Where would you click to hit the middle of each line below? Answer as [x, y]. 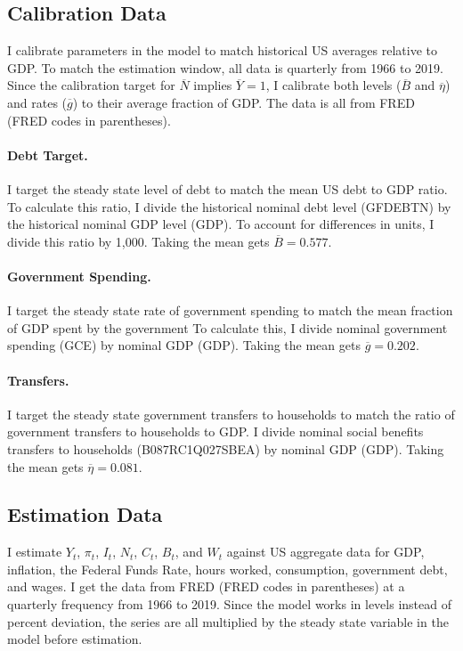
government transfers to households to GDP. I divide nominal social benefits [215, 431]
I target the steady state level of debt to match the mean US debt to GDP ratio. [227, 188]
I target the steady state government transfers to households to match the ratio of [231, 414]
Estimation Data [85, 514]
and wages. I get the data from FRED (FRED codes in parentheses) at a [206, 586]
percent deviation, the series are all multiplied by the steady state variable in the [228, 621]
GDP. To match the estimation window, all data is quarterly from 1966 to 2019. [225, 67]
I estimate [35, 552]
